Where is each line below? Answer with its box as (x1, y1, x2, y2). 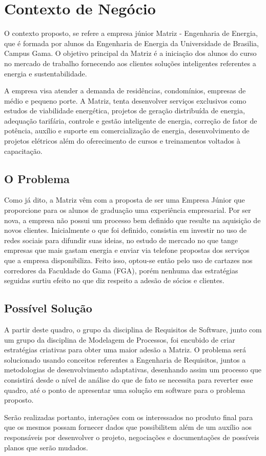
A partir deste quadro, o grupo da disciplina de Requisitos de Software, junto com (4, 324, 262, 334)
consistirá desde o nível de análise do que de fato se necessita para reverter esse (4, 374, 253, 385)
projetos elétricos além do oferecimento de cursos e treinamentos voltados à (4, 135, 240, 146)
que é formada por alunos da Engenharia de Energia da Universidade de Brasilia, (4, 37, 259, 48)
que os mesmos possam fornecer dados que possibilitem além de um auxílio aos (4, 422, 252, 432)
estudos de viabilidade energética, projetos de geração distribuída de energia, (4, 105, 245, 116)
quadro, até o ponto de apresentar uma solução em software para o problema (4, 384, 245, 395)
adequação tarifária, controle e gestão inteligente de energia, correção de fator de (4, 115, 257, 126)
